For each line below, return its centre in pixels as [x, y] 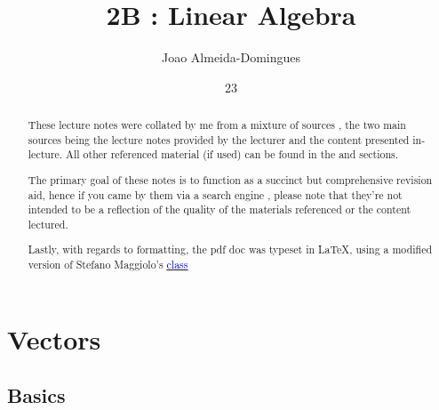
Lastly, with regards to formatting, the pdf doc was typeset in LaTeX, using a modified [230, 249]
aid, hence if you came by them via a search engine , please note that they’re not [215, 194]
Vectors [54, 338]
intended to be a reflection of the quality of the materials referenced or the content [219, 209]
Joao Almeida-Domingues [231, 57]
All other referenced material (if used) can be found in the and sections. [232, 154]
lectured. [48, 224]
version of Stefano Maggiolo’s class [108, 265]
